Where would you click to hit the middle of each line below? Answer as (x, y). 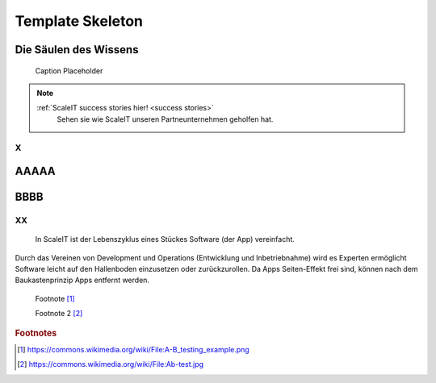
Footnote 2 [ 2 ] (59, 314)
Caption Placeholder (69, 71)
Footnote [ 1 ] (55, 298)
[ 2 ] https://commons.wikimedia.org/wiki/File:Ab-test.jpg (111, 364)
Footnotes (36, 333)
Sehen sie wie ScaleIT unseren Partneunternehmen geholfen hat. (165, 119)
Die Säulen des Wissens (77, 50)
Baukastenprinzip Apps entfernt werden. (82, 280)
